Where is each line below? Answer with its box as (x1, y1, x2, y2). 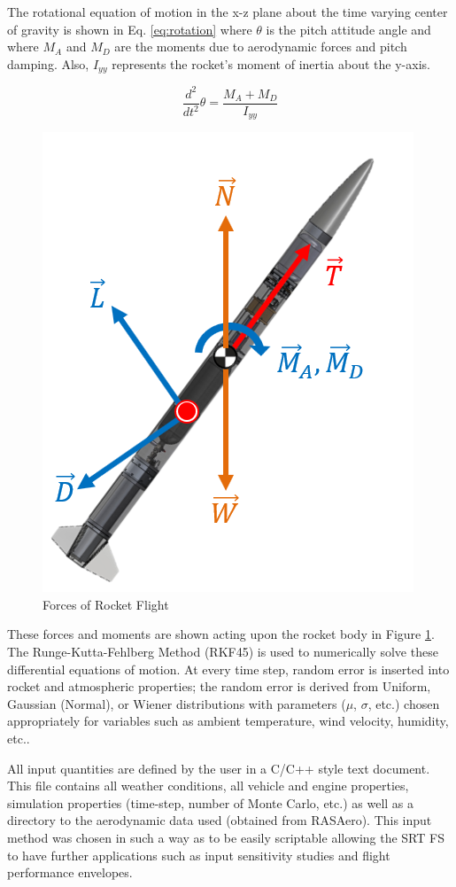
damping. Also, (7, 54, 89, 73)
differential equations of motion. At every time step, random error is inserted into (7, 659, 450, 678)
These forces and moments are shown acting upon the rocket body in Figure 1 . (7, 625, 435, 643)
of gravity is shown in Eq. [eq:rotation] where (7, 19, 252, 38)
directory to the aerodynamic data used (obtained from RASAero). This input (7, 811, 432, 829)
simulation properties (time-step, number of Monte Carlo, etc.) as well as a (7, 793, 414, 812)
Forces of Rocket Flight (43, 595, 169, 613)
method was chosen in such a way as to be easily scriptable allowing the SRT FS (7, 828, 444, 846)
